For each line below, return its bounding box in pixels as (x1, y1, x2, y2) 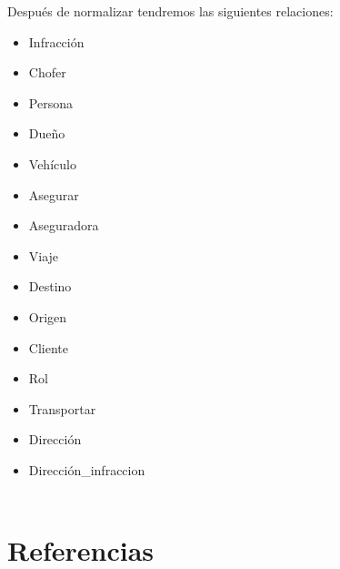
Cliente (28, 338, 68, 357)
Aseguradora (28, 216, 99, 235)
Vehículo (28, 154, 76, 173)
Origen (28, 307, 67, 326)
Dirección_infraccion (28, 460, 145, 479)
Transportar (28, 399, 96, 418)
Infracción (28, 32, 85, 51)
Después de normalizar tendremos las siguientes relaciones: (7, 2, 334, 20)
